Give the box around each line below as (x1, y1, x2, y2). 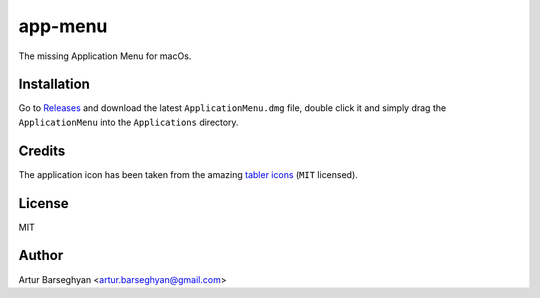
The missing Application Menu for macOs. (18, 50, 192, 62)
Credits (18, 142, 66, 159)
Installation (18, 76, 90, 93)
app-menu (18, 15, 108, 37)
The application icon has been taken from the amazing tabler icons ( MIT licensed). (18, 168, 359, 180)
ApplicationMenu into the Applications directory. (18, 116, 239, 128)
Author (18, 247, 64, 264)
